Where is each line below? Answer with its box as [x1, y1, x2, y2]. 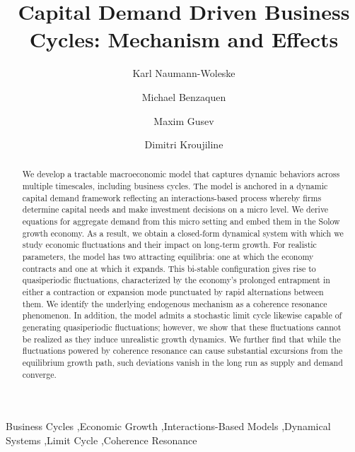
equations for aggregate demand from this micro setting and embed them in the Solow [22, 215, 340, 227]
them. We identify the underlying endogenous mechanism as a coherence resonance [22, 297, 327, 309]
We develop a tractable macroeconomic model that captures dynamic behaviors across [22, 168, 340, 180]
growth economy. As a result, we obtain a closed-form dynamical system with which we [22, 227, 344, 239]
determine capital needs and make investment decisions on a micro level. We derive [22, 203, 329, 215]
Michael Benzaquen [141, 89, 226, 104]
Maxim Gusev [153, 113, 214, 128]
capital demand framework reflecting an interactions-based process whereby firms [22, 191, 322, 203]
